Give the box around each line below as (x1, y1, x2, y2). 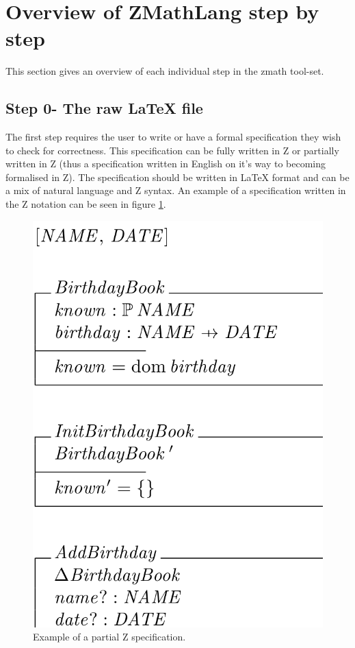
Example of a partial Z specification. (33, 629, 186, 644)
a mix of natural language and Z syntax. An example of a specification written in (5, 183, 346, 197)
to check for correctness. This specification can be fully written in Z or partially (5, 143, 339, 157)
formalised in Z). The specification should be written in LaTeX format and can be (5, 169, 350, 184)
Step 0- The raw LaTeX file (5, 97, 203, 119)
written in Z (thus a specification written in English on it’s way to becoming (5, 156, 326, 171)
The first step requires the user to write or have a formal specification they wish (5, 130, 341, 144)
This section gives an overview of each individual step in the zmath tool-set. (5, 64, 324, 78)
